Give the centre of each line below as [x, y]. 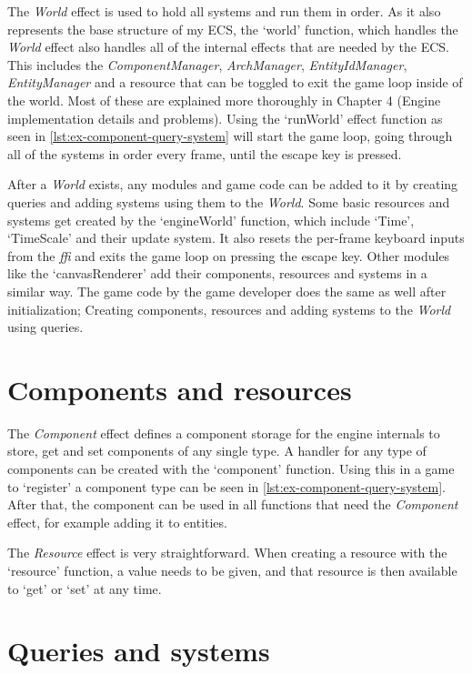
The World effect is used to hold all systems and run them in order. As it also [224, 11]
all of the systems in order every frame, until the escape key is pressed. [205, 153]
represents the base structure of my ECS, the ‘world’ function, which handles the [233, 29]
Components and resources [180, 389]
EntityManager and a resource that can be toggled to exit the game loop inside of [235, 82]
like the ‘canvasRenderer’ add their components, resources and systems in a [217, 273]
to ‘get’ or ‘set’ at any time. [85, 588]
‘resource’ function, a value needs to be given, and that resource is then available [232, 570]
